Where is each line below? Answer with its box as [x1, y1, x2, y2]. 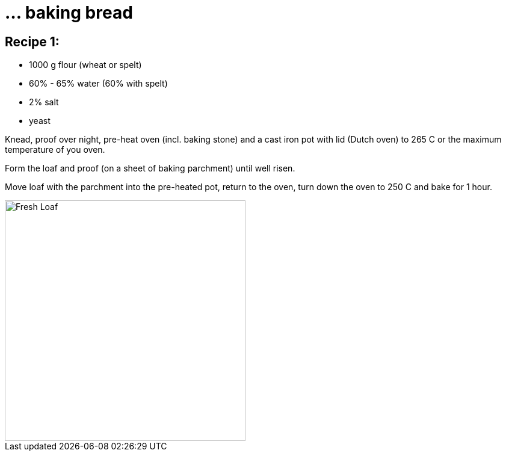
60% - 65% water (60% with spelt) [29, 78, 168, 89]
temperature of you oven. [5, 144, 105, 155]
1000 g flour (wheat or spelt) [29, 60, 142, 70]
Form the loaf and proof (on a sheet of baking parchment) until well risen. [5, 163, 295, 174]
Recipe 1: [5, 34, 60, 49]
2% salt [29, 97, 59, 108]
